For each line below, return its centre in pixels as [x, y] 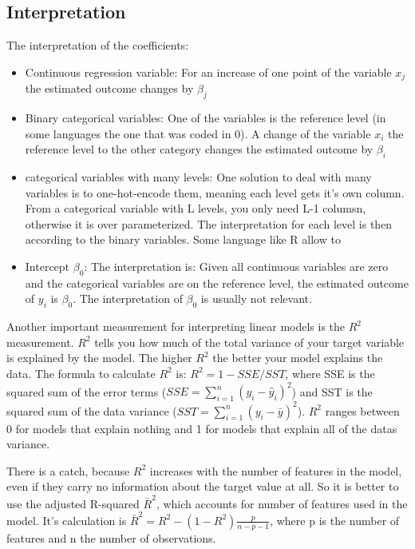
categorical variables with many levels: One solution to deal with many [198, 177]
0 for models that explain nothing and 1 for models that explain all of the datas [202, 428]
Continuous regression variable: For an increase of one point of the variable [208, 72]
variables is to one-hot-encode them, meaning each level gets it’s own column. [215, 192]
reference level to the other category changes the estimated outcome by [199, 149]
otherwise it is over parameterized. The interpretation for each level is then [209, 223]
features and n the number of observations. [111, 537]
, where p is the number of [335, 520]
